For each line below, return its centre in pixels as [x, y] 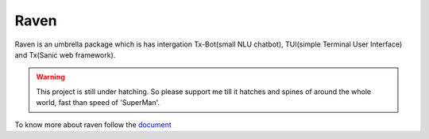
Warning [50, 77]
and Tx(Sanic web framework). [65, 54]
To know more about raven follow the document [93, 124]
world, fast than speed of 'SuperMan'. [98, 103]
